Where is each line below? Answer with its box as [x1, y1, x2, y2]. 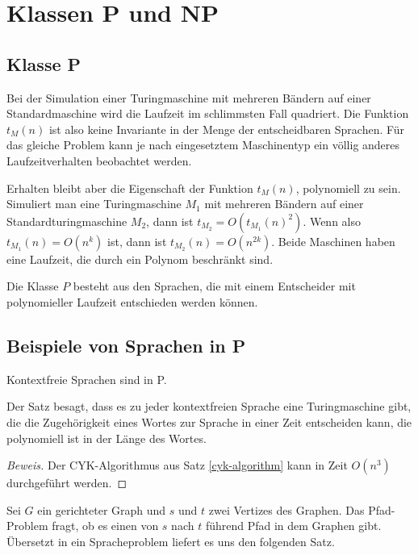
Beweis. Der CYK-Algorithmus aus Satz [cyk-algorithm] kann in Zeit [6, 457, 348, 474]
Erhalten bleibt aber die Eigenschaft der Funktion [6, 179, 253, 196]
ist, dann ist [107, 232, 167, 249]
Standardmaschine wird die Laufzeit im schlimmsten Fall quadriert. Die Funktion [6, 105, 409, 122]
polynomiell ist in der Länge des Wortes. [6, 429, 207, 446]
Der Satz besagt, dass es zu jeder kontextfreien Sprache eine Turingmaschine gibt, [6, 398, 412, 415]
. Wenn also [303, 212, 362, 229]
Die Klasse [6, 277, 59, 294]
